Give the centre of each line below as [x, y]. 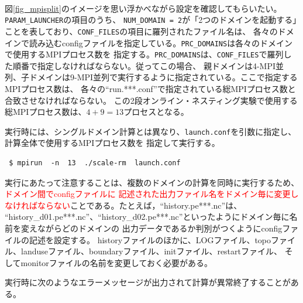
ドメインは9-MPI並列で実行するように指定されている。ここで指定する [163, 77]
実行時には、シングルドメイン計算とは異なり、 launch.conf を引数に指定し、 [151, 131]
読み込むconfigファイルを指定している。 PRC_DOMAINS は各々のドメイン [161, 42]
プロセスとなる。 [156, 112]
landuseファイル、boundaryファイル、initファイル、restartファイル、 [151, 251]
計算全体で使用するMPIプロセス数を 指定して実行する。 [112, 143]
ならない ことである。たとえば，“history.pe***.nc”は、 [140, 205]
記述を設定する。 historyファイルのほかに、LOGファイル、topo [150, 239]
